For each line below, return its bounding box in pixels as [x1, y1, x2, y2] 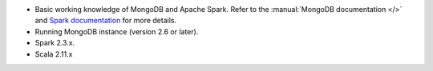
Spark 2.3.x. [34, 38, 75, 48]
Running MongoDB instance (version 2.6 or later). [34, 26, 199, 36]
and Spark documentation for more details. [34, 16, 176, 26]
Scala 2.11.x [34, 49, 73, 59]
